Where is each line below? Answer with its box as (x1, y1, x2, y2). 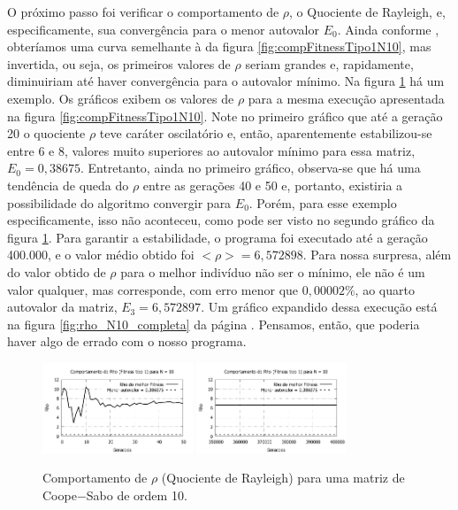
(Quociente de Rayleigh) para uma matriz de (161, 468, 405, 487)
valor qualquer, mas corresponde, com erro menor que (7, 280, 299, 298)
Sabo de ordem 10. (86, 485, 187, 504)
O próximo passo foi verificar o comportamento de (7, 3, 279, 20)
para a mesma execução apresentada (248, 89, 445, 107)
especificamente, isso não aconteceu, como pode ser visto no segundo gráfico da (7, 211, 435, 229)
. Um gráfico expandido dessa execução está (201, 297, 438, 316)
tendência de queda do (7, 175, 129, 194)
